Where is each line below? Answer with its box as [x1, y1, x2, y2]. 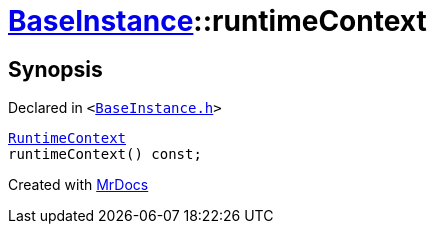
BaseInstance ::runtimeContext [8, 4, 427, 38]
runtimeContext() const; [8, 146, 202, 163]
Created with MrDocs [8, 176, 149, 194]
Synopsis [8, 56, 103, 82]
